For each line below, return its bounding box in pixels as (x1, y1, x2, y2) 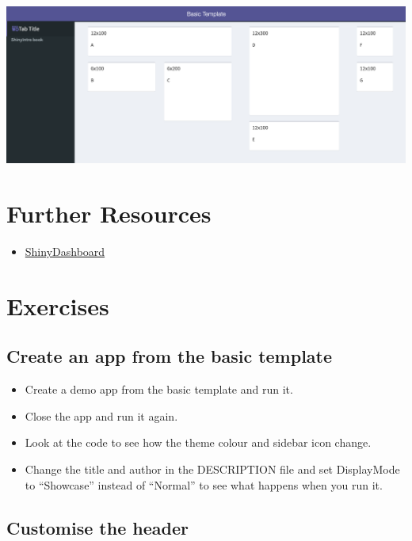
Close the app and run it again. (25, 407, 178, 424)
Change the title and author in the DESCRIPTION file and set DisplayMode (25, 461, 400, 478)
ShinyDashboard (25, 243, 105, 260)
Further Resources (6, 197, 212, 230)
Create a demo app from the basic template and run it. (25, 381, 293, 398)
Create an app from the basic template (6, 344, 333, 368)
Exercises (6, 289, 109, 322)
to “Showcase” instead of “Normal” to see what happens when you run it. (25, 476, 383, 493)
